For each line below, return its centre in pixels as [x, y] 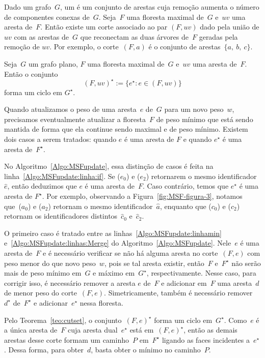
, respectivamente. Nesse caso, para [201, 273]
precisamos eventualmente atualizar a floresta [75, 119]
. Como [235, 320]
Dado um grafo [28, 7]
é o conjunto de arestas [184, 47]
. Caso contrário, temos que [185, 186]
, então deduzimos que [42, 186]
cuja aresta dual [93, 330]
